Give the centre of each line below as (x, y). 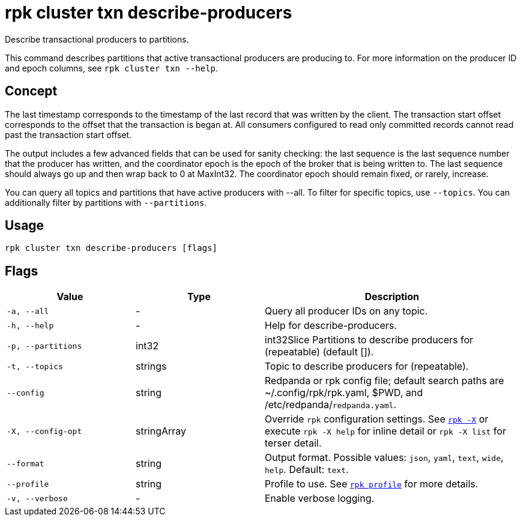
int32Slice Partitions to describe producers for (369, 340)
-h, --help (30, 325)
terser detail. (293, 443)
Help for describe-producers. (331, 326)
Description (392, 297)
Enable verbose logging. (320, 498)
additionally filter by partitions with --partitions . (106, 202)
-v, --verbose (37, 498)
